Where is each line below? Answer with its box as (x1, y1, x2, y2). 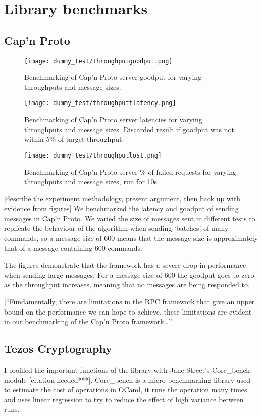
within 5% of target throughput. (24, 134, 124, 144)
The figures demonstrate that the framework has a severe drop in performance (4, 259, 246, 270)
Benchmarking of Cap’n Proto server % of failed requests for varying (24, 166, 237, 177)
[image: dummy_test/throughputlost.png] (24, 151, 162, 159)
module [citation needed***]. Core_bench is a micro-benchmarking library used (4, 374, 251, 385)
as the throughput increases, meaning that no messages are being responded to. (4, 279, 250, 290)
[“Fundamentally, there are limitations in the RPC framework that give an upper (4, 296, 255, 307)
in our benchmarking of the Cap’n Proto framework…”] (4, 316, 174, 327)
